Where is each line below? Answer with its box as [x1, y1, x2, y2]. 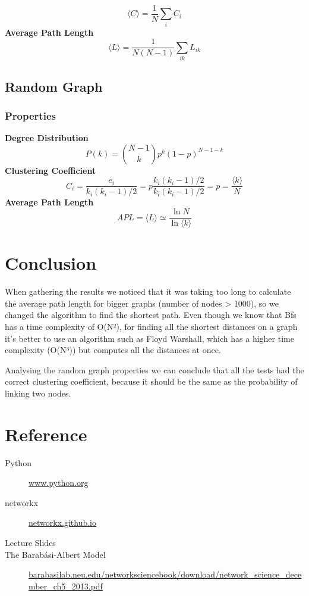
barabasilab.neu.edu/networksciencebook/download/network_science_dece [29, 568, 302, 581]
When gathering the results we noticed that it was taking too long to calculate [5, 285, 291, 298]
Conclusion [5, 251, 97, 275]
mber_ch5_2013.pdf [29, 579, 103, 592]
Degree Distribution [5, 132, 89, 144]
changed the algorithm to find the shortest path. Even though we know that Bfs [5, 308, 297, 321]
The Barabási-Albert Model [5, 548, 106, 560]
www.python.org [29, 476, 89, 489]
